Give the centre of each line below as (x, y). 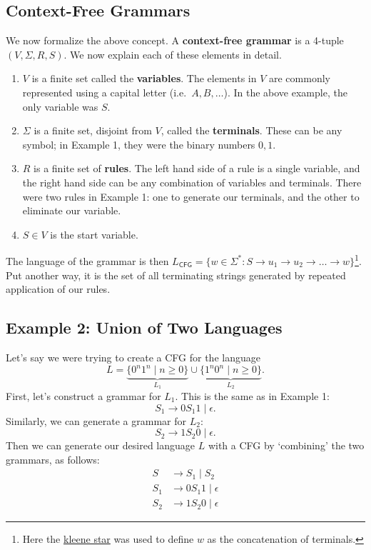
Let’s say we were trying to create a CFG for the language (133, 357)
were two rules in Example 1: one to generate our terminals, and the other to (191, 196)
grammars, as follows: (53, 459)
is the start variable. (94, 234)
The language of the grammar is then (87, 260)
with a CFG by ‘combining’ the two (286, 445)
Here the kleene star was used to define (108, 539)
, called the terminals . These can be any (251, 130)
